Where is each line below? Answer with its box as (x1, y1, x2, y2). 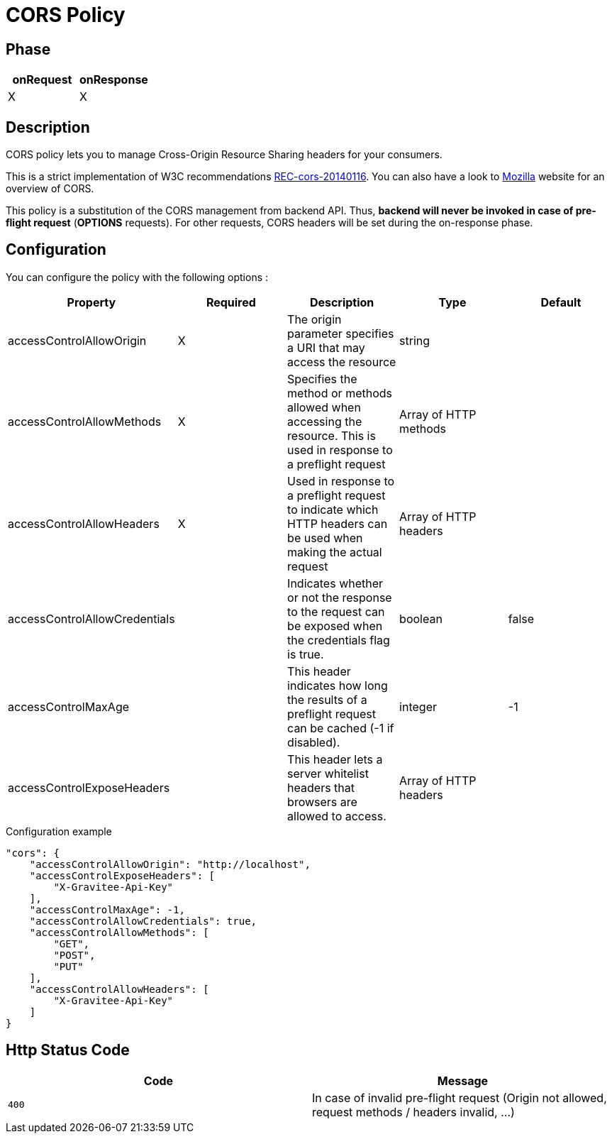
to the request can (287, 604, 385, 619)
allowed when (287, 400, 361, 414)
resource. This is (287, 428, 376, 443)
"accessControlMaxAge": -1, (29, 903, 185, 915)
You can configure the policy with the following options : (6, 270, 269, 283)
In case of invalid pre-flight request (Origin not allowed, (312, 1090, 607, 1105)
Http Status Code (6, 1041, 130, 1060)
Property (67, 295, 116, 309)
